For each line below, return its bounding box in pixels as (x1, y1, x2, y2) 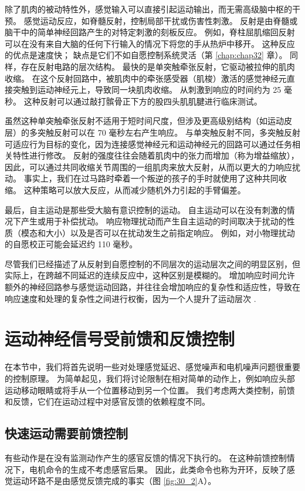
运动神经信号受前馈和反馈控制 (5, 327, 235, 351)
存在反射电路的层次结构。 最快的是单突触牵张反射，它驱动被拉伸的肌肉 (21, 60, 295, 72)
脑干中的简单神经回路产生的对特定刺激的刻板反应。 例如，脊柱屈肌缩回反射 (5, 26, 295, 38)
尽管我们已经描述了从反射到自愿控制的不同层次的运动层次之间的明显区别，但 (5, 257, 300, 270)
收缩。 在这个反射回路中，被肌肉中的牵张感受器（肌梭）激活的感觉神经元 (5, 72, 287, 84)
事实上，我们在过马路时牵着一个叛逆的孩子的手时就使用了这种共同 (23, 172, 279, 184)
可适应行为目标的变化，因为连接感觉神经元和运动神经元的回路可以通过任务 (5, 137, 292, 150)
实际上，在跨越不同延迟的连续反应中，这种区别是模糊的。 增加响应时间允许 (5, 269, 295, 281)
